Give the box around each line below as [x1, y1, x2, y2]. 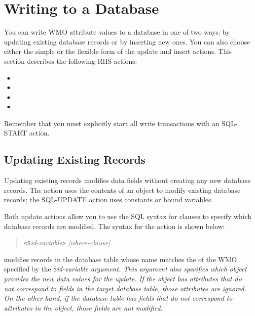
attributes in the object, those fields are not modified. [4, 302, 163, 313]
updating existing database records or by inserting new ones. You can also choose [4, 36, 250, 46]
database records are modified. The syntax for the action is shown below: [4, 221, 225, 231]
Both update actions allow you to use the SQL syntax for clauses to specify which [4, 211, 252, 222]
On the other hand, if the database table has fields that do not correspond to [4, 293, 233, 303]
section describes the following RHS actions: [4, 55, 137, 66]
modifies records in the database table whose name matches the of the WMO [4, 254, 237, 264]
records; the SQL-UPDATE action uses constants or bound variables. [4, 194, 213, 205]
